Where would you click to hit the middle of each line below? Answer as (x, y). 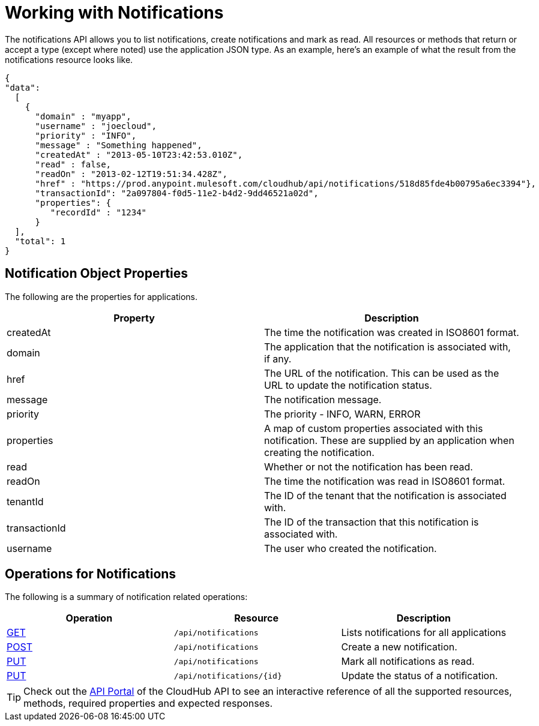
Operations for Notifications (91, 574)
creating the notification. (319, 452)
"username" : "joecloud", (96, 126)
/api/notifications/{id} (228, 676)
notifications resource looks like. (69, 59)
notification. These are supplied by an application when (389, 440)
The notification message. (323, 399)
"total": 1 (40, 241)
